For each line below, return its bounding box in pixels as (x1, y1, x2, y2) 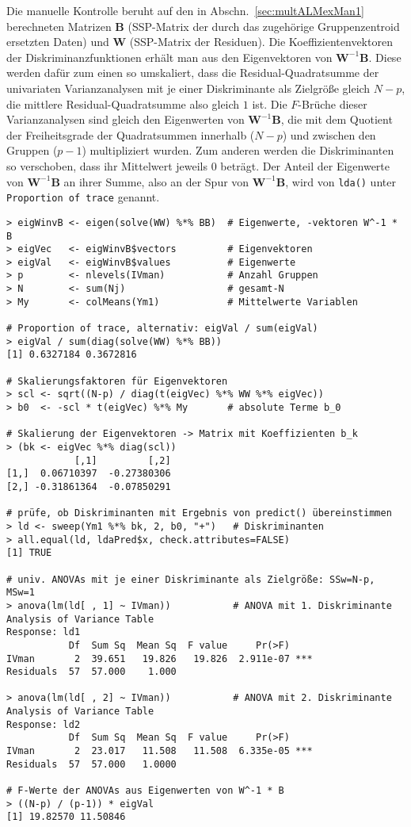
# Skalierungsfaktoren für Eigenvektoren (6, 375, 228, 387)
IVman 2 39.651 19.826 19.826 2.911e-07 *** (6, 653, 313, 664)
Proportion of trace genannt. (6, 189, 160, 205)
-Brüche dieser (298, 95, 367, 112)
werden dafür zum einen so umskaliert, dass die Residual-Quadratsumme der (6, 64, 379, 81)
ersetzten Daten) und (6, 33, 109, 50)
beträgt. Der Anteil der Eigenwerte (220, 157, 390, 174)
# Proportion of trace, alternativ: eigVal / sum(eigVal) (6, 323, 318, 335)
